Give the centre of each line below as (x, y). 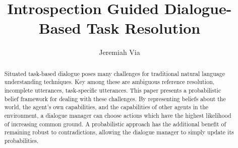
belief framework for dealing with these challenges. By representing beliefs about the (115, 98)
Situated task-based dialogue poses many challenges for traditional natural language (114, 73)
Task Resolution (143, 28)
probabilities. (21, 140)
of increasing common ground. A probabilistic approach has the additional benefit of (115, 124)
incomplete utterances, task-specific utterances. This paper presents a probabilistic (113, 90)
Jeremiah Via (120, 52)
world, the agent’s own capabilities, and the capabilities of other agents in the (106, 107)
